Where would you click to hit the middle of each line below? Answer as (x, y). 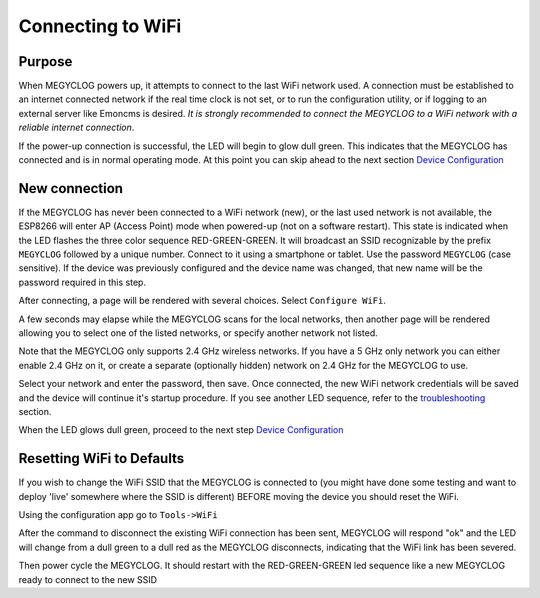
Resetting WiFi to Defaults (101, 458)
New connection (71, 188)
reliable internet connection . (76, 127)
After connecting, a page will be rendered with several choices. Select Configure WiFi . (202, 301)
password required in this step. (82, 282)
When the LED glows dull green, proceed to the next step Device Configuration (181, 430)
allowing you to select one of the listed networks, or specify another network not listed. (198, 333)
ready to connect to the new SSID (88, 579)
